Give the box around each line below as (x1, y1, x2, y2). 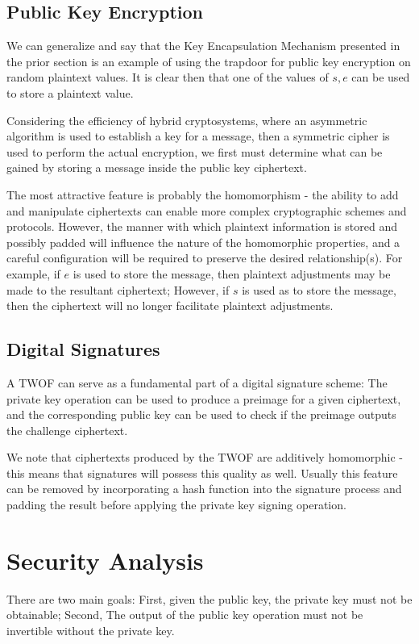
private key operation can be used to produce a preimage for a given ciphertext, (6, 390, 401, 407)
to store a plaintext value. (6, 84, 134, 101)
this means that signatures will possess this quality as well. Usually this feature (6, 464, 398, 481)
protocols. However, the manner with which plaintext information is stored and (6, 218, 398, 235)
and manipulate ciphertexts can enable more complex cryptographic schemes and (6, 202, 407, 219)
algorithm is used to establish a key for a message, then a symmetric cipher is (6, 128, 390, 144)
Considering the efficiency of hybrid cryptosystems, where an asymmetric (6, 111, 367, 128)
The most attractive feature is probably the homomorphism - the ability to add (6, 186, 399, 203)
